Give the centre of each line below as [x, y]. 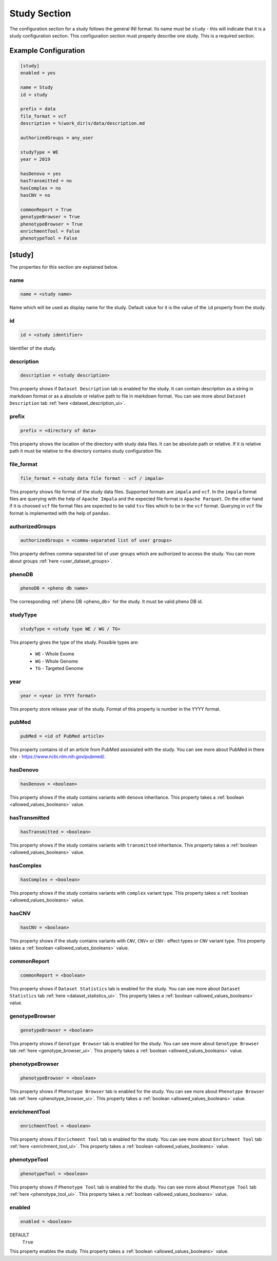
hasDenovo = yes [41, 174]
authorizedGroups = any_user [57, 138]
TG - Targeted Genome [59, 668]
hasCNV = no [35, 195]
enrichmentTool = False [50, 231]
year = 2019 [35, 159]
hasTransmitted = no [46, 181]
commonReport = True [46, 210]
